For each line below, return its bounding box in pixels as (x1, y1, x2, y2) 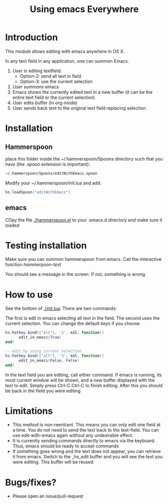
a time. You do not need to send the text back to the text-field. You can (12, 427, 159, 433)
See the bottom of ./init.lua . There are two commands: (5, 305, 117, 311)
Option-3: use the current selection (20, 78, 93, 84)
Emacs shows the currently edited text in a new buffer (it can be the (12, 89, 153, 95)
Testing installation (5, 240, 87, 251)
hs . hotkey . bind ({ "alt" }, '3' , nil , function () (5, 353, 104, 358)
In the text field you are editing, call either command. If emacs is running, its (5, 372, 162, 378)
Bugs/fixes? (5, 476, 57, 488)
